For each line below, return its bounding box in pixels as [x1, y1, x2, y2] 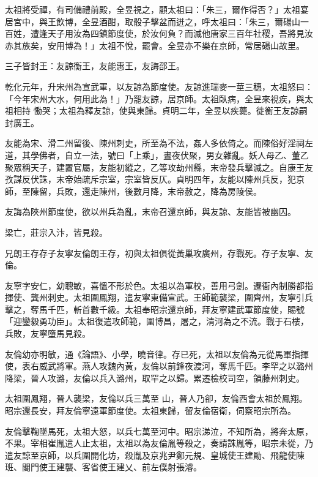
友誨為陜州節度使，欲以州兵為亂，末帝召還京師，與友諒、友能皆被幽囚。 [5, 205, 296, 218]
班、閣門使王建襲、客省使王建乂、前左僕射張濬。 [5, 460, 202, 473]
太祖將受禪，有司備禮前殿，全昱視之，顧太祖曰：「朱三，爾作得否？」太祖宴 [5, 3, 309, 15]
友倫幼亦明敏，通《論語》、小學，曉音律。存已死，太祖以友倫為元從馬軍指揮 [5, 347, 309, 360]
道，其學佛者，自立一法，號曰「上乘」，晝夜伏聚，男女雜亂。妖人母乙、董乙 [5, 148, 309, 161]
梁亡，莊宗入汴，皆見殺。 [5, 225, 108, 238]
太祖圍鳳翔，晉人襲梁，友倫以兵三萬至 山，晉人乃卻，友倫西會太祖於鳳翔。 [5, 392, 308, 405]
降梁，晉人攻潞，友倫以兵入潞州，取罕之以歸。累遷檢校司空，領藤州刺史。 [5, 371, 305, 384]
